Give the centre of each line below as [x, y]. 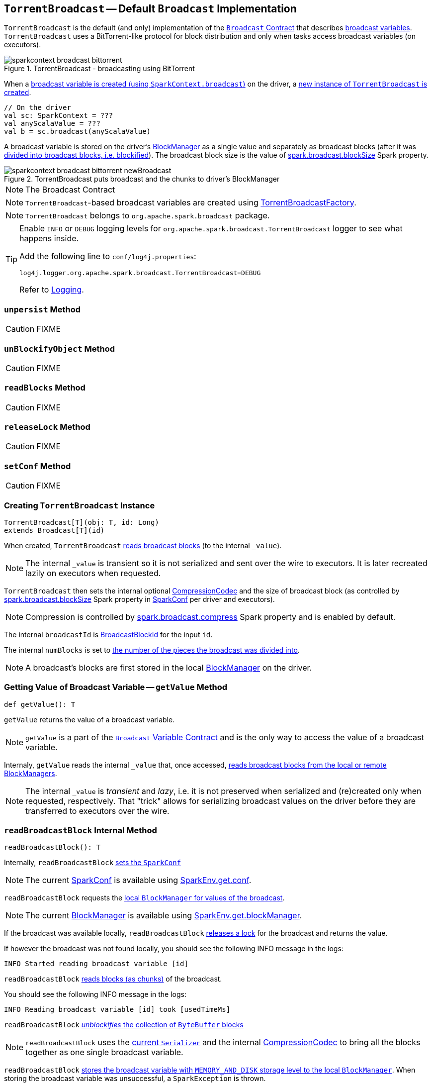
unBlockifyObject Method [60, 348]
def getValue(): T [40, 704]
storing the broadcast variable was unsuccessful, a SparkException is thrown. [135, 1079]
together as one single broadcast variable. [104, 1052]
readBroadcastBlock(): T [52, 847]
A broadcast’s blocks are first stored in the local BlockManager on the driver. [169, 667]
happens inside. [49, 239]
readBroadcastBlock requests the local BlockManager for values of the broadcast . [144, 898]
